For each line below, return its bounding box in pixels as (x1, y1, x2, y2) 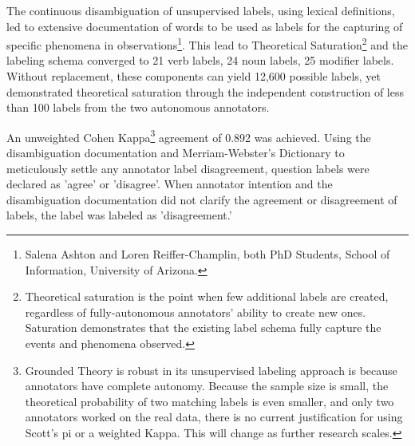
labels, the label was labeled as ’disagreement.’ (6, 207, 232, 223)
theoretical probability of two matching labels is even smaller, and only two (25, 393, 394, 409)
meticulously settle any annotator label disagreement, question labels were (6, 160, 370, 176)
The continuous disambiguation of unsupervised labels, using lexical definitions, (6, 2, 395, 18)
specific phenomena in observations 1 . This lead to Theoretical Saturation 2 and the (6, 34, 408, 53)
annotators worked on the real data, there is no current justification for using (25, 409, 403, 425)
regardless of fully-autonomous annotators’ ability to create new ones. (25, 303, 366, 320)
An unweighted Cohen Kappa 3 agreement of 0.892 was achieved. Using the (6, 126, 371, 145)
